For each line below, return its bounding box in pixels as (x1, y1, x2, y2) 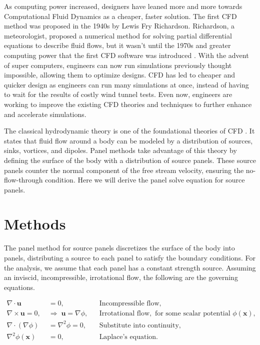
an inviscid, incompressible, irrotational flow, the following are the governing (4, 272, 238, 282)
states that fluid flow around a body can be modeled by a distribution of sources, (4, 135, 253, 145)
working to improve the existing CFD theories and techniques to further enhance (4, 98, 252, 109)
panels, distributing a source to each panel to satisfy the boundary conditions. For (4, 252, 255, 262)
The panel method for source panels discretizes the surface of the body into (4, 242, 235, 253)
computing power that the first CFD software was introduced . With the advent (4, 49, 249, 60)
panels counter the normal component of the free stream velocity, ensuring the (4, 164, 244, 175)
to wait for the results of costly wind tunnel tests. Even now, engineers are (4, 89, 232, 99)
